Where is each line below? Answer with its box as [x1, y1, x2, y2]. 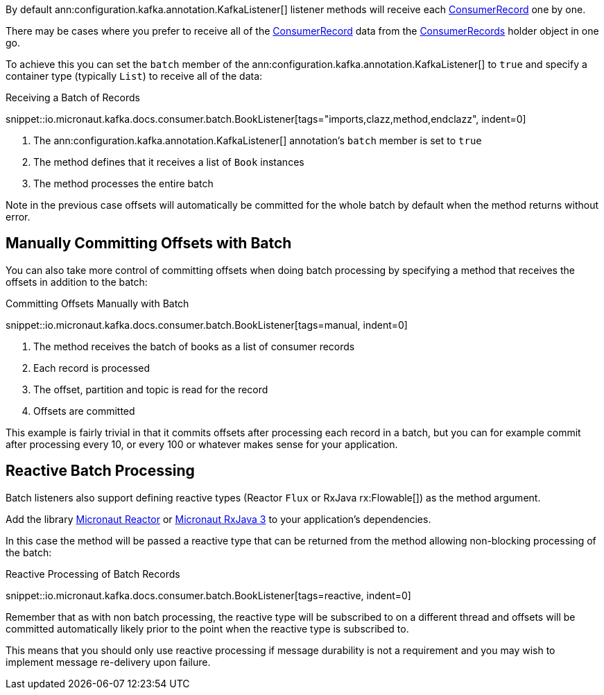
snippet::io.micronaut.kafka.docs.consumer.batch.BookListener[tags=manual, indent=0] [6, 318, 408, 331]
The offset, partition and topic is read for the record [33, 383, 268, 395]
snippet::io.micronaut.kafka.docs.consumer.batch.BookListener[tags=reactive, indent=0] [6, 589, 411, 601]
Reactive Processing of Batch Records [6, 567, 180, 580]
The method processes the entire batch [33, 178, 214, 189]
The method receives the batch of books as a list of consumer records [33, 340, 355, 352]
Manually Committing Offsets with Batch [6, 234, 292, 252]
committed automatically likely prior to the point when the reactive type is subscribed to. [6, 622, 409, 635]
